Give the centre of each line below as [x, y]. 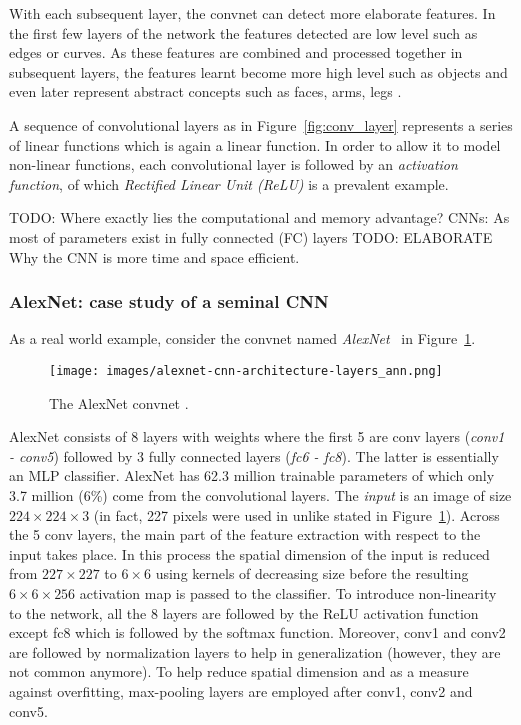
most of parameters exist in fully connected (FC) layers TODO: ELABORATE [251, 236]
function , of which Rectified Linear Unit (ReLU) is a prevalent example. [229, 183]
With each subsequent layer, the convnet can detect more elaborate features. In [252, 13]
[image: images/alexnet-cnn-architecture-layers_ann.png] [246, 370]
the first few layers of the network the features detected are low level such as [243, 32]
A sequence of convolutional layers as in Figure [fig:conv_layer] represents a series [261, 124]
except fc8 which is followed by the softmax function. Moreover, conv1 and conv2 [257, 632]
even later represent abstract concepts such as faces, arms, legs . [205, 91]
